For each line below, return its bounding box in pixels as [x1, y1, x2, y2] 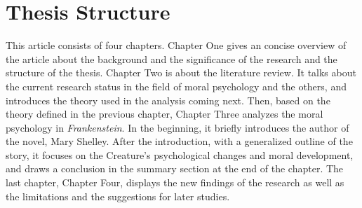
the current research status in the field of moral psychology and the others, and [6, 78, 347, 93]
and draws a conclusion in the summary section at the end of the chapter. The [6, 161, 344, 176]
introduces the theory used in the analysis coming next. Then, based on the [6, 92, 330, 107]
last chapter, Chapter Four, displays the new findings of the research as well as [6, 175, 344, 190]
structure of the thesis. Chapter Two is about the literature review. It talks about [6, 65, 356, 80]
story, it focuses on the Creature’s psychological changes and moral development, [6, 147, 354, 162]
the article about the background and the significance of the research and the [6, 51, 337, 66]
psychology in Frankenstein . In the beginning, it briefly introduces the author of [6, 120, 349, 134]
